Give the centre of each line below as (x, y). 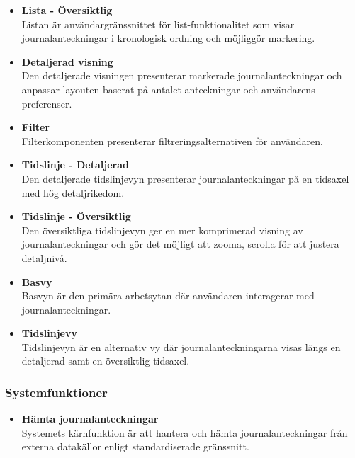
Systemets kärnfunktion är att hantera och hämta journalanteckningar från (185, 432)
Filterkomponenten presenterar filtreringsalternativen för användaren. (172, 141)
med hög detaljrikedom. (73, 192)
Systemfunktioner (56, 392)
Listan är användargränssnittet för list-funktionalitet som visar (158, 24)
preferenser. (47, 103)
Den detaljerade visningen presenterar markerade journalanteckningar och (182, 75)
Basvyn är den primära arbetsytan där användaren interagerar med (168, 296)
